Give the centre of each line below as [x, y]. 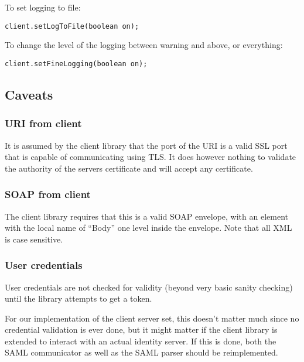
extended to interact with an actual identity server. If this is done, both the [141, 341]
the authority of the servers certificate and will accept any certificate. [129, 168]
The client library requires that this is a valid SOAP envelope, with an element [146, 216]
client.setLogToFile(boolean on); [72, 26]
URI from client [43, 123]
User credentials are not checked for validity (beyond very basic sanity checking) [149, 287]
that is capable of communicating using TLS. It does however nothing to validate [151, 157]
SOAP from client [48, 194]
